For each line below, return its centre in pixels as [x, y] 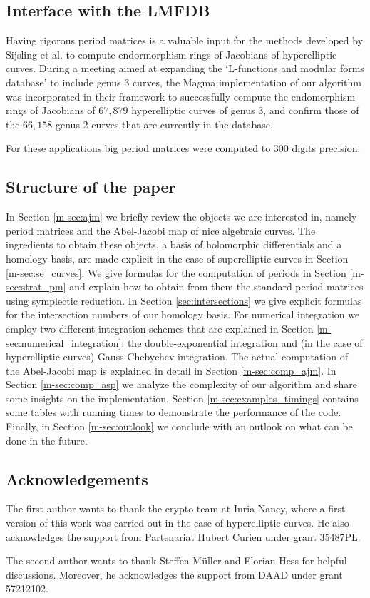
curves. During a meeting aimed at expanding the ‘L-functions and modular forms [185, 68]
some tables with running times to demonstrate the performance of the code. [174, 412]
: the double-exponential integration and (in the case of [242, 342]
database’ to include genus [63, 82]
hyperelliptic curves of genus [193, 110]
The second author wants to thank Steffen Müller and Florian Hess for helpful [176, 561]
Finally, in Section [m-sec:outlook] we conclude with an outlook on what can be [179, 426]
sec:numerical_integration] [64, 342]
